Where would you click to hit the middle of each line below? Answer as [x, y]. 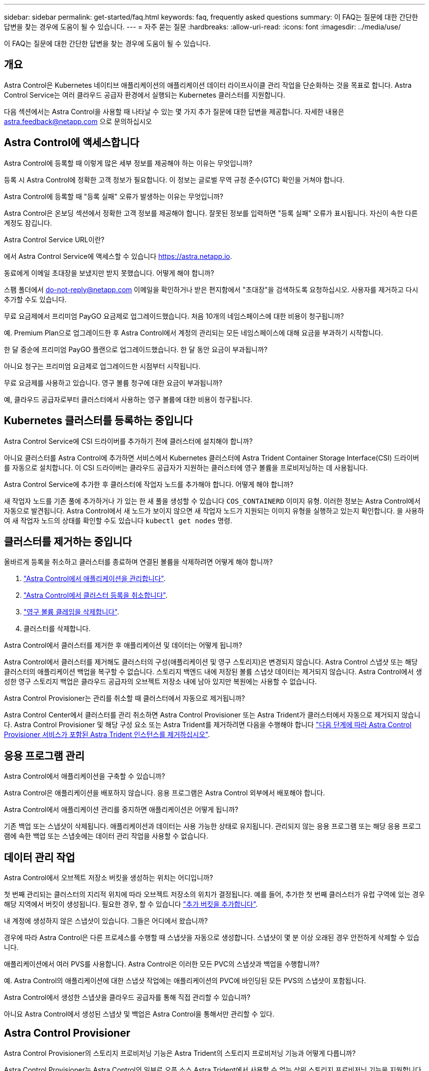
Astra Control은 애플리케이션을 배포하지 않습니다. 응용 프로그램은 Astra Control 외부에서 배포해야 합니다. [165, 793]
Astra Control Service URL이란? [54, 239]
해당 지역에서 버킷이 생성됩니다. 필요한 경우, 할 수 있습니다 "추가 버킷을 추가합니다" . [131, 904]
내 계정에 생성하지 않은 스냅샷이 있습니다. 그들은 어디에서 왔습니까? [106, 921]
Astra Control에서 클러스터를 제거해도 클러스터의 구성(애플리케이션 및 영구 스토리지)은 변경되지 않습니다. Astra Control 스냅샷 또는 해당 [211, 662]
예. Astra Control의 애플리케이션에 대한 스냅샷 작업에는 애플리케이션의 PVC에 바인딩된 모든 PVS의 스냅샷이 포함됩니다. [185, 981]
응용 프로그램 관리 [44, 756]
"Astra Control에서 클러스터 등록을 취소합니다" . [95, 595]
